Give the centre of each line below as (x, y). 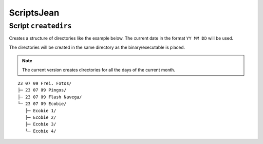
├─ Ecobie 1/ (41, 110)
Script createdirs (40, 26)
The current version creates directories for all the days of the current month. (99, 70)
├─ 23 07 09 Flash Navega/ (50, 97)
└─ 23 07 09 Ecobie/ (42, 104)
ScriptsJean (34, 13)
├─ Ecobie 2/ (41, 117)
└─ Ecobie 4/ (41, 131)
